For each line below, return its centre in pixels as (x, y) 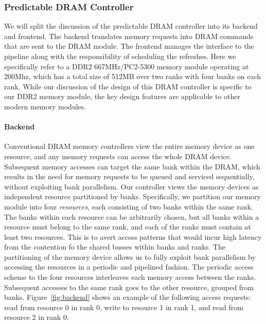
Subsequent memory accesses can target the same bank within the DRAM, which (132, 166)
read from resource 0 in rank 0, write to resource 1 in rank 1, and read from (124, 307)
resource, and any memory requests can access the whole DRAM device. (118, 156)
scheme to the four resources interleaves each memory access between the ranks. (130, 277)
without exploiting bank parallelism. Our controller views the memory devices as (131, 186)
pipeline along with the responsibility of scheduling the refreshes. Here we (120, 56)
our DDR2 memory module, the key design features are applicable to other (122, 96)
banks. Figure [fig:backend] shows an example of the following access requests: (128, 297)
